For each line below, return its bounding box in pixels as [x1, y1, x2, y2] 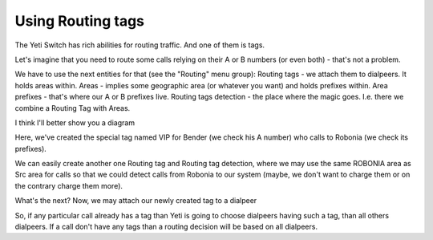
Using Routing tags [14, 12, 144, 30]
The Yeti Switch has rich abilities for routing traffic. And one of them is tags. [14, 40, 265, 50]
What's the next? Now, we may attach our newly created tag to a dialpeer [14, 196, 257, 205]
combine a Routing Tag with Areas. [14, 103, 131, 112]
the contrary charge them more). [14, 181, 123, 190]
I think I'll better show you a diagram [14, 117, 136, 128]
